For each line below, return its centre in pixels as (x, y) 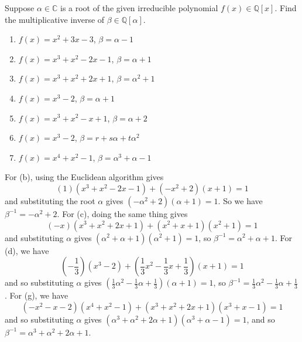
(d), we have (27, 250)
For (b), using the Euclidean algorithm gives (84, 177)
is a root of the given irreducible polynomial (139, 8)
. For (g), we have (37, 295)
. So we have (240, 200)
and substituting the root (50, 200)
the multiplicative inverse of (55, 19)
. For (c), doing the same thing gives (122, 213)
